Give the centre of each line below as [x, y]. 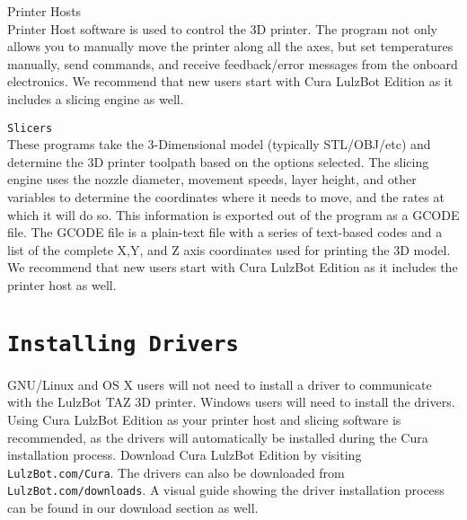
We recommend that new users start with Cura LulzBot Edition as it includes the [233, 267]
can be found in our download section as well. [133, 508]
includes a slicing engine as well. [96, 98]
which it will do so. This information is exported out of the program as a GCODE [233, 214]
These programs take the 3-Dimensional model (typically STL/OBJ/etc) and [219, 144]
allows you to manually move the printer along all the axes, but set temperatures [230, 46]
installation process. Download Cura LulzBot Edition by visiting [185, 455]
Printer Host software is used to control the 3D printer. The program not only [222, 28]
